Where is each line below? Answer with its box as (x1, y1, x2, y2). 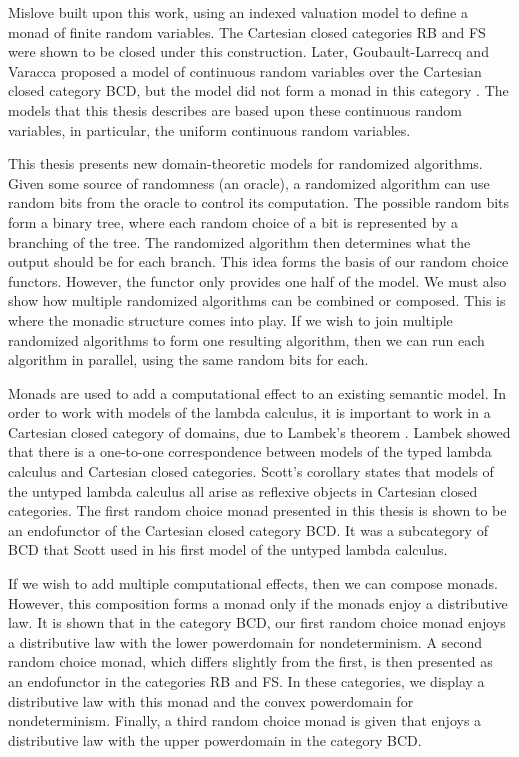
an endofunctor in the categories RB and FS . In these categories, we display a (8, 671, 485, 691)
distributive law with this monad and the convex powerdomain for (8, 690, 414, 711)
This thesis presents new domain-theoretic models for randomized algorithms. (8, 153, 483, 174)
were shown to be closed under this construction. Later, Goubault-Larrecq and (8, 41, 489, 62)
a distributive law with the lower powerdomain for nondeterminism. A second (8, 631, 483, 652)
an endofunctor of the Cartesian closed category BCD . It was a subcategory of (8, 519, 488, 540)
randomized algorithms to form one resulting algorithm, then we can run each (8, 329, 485, 350)
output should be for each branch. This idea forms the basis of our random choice (8, 251, 509, 272)
